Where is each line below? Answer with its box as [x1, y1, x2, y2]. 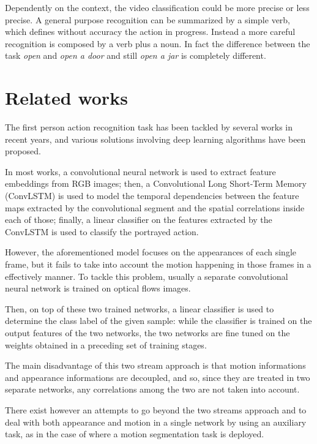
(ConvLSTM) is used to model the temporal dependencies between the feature [5, 189, 299, 202]
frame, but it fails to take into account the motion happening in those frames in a [5, 258, 311, 271]
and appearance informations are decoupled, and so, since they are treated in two [5, 371, 310, 383]
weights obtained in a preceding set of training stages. [5, 338, 207, 351]
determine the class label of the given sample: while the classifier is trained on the [5, 314, 312, 327]
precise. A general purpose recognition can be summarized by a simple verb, [5, 13, 291, 26]
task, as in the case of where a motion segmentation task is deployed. [5, 427, 264, 440]
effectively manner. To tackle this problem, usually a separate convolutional [5, 269, 288, 282]
